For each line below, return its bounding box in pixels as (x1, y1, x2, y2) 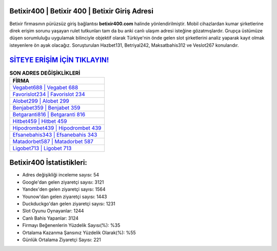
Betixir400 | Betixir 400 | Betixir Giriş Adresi (9, 7, 154, 15)
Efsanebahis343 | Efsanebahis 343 (12, 131, 97, 138)
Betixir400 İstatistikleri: (9, 158, 87, 167)
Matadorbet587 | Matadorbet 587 (12, 138, 93, 145)
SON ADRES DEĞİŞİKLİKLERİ (9, 69, 81, 77)
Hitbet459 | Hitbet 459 (12, 117, 67, 124)
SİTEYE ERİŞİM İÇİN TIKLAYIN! (9, 56, 109, 64)
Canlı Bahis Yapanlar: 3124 (22, 215, 79, 221)
